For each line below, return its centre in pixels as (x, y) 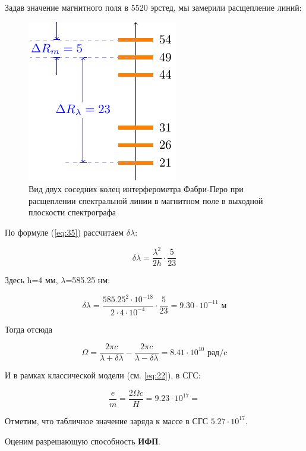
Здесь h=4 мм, (31, 280)
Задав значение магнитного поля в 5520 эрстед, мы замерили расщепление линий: (153, 7)
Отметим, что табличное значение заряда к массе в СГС (107, 420)
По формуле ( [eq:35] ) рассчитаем (64, 232)
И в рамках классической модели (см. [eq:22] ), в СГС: (103, 375)
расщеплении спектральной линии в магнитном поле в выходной (146, 200)
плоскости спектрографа (72, 212)
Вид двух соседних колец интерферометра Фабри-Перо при (136, 189)
